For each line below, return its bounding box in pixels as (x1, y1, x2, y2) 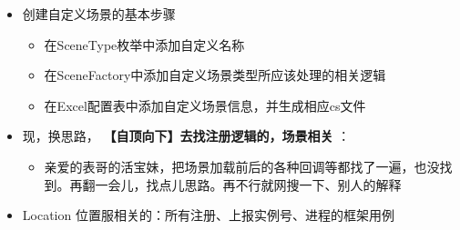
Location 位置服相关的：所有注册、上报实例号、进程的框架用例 (22, 205, 394, 225)
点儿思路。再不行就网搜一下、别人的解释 (158, 175, 402, 194)
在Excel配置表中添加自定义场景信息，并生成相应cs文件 (44, 95, 366, 115)
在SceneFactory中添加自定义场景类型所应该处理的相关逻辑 (44, 65, 386, 85)
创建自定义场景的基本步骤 (22, 5, 176, 23)
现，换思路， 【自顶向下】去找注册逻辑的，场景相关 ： (22, 126, 351, 145)
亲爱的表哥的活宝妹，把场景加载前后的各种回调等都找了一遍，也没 (44, 156, 440, 175)
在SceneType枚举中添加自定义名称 (44, 35, 245, 54)
